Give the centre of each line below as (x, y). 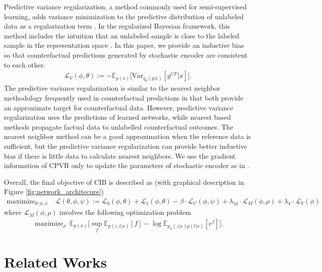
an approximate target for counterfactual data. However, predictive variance (119, 107)
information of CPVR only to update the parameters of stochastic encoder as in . (127, 165)
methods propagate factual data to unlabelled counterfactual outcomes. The (119, 126)
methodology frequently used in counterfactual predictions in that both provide (124, 97)
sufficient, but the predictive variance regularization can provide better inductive (126, 146)
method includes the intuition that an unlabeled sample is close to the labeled (122, 35)
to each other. (25, 64)
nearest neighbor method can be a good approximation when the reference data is (128, 136)
